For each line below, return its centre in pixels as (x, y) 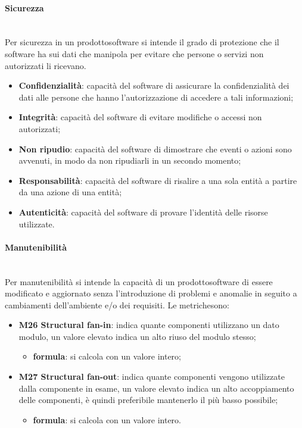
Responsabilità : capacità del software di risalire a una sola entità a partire (158, 180)
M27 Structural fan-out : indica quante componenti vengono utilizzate (152, 377)
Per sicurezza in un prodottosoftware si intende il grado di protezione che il (142, 42)
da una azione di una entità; (70, 192)
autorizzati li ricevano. (46, 65)
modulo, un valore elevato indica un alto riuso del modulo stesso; (137, 336)
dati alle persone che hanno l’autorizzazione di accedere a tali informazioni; (156, 97)
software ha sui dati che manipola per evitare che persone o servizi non (134, 53)
